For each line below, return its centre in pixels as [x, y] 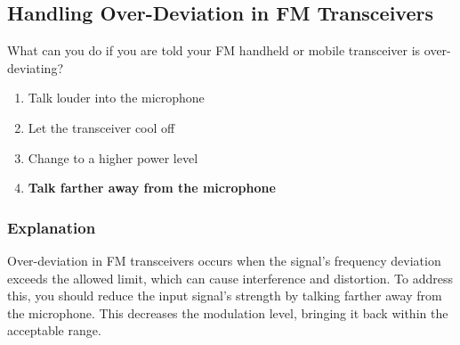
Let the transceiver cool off [101, 127]
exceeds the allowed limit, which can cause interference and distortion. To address [230, 278]
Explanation [52, 227]
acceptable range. [54, 330]
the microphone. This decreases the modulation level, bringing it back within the [228, 312]
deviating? [36, 67]
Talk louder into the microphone [116, 98]
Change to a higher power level [113, 157]
